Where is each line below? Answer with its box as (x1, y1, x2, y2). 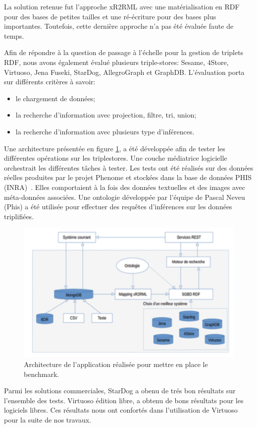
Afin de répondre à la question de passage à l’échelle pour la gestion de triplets (4, 47, 244, 58)
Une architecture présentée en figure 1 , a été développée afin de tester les (4, 143, 225, 153)
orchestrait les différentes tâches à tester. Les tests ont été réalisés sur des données (4, 162, 254, 173)
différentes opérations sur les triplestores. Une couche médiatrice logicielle (4, 153, 227, 163)
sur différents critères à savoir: (4, 76, 96, 87)
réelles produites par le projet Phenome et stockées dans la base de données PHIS (4, 172, 252, 183)
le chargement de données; (15, 93, 96, 103)
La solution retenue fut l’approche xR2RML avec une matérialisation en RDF (4, 1, 240, 11)
